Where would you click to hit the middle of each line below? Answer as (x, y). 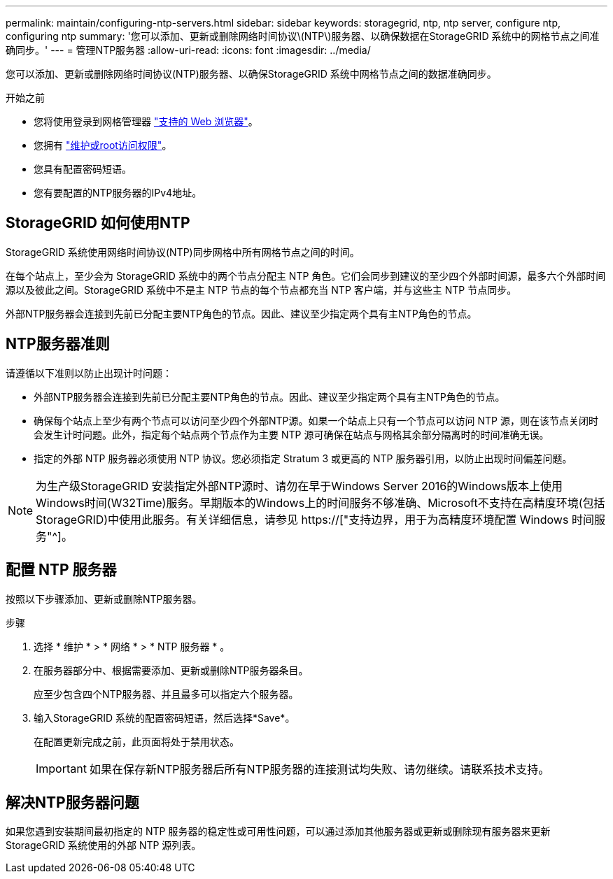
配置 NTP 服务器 (61, 570)
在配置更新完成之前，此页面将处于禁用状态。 (136, 741)
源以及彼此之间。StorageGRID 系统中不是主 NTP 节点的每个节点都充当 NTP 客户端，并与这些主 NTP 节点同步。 (261, 290)
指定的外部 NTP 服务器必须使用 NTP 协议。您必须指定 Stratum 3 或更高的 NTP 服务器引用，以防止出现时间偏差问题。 (303, 458)
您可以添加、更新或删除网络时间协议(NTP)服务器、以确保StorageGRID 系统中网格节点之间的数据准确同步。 (251, 74)
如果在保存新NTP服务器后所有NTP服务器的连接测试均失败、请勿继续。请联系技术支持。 (319, 769)
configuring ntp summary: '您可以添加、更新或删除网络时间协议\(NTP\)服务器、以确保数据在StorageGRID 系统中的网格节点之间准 (303, 36)
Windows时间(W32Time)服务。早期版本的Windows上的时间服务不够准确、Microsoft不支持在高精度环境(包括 (320, 502)
